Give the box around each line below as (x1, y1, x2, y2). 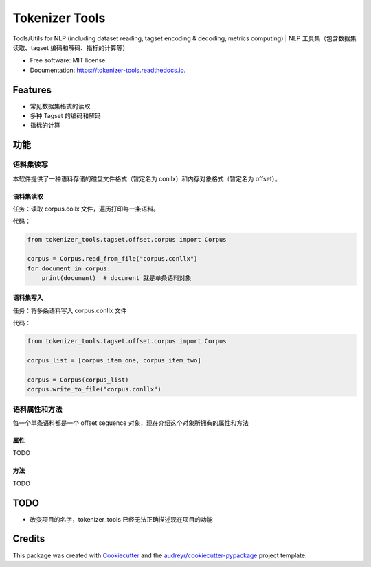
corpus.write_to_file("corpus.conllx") (27, 385, 161, 393)
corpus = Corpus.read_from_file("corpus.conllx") (27, 255, 198, 263)
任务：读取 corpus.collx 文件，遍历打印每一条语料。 (12, 205, 159, 213)
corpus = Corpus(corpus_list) (27, 375, 129, 384)
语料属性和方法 (12, 404, 63, 414)
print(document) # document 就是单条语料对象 (41, 274, 192, 281)
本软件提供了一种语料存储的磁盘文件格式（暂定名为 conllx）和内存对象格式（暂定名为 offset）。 (12, 174, 281, 183)
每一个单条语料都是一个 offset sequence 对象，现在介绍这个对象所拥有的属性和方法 (12, 419, 249, 427)
